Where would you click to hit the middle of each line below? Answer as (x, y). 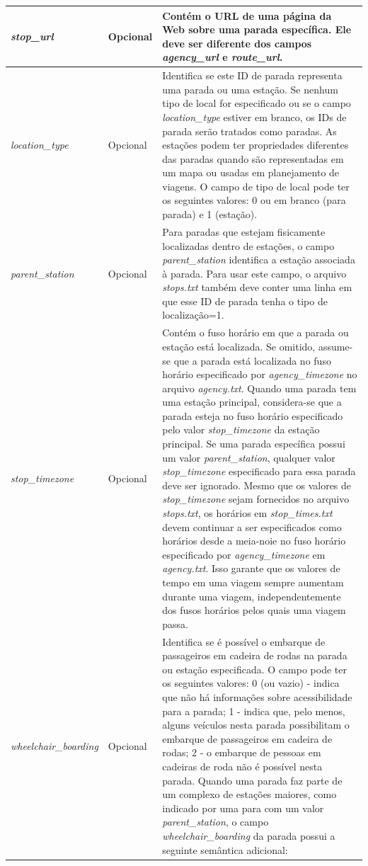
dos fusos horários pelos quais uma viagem (254, 610)
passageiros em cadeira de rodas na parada (255, 655)
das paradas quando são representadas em (253, 158)
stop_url (32, 36)
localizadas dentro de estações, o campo (248, 245)
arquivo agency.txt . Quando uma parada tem (259, 388)
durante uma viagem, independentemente (252, 596)
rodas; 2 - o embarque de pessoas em (242, 752)
